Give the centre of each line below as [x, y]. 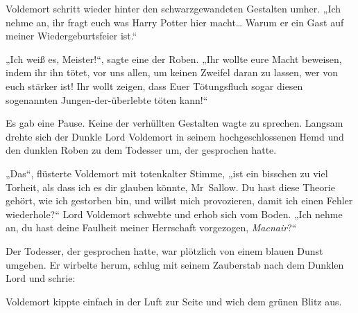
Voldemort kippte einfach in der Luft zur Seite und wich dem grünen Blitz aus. [174, 301]
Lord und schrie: [41, 278]
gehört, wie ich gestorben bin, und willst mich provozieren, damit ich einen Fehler [179, 200]
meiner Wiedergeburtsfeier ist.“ [71, 36]
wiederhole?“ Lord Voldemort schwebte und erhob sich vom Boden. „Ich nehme [174, 214]
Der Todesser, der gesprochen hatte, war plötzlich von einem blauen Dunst [164, 250]
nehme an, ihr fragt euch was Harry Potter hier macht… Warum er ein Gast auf [175, 22]
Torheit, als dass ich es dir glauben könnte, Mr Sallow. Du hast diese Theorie [170, 187]
